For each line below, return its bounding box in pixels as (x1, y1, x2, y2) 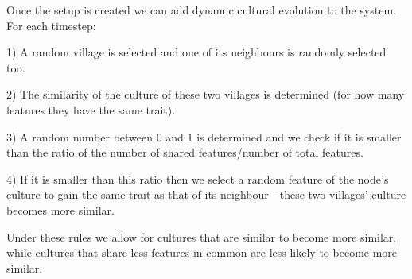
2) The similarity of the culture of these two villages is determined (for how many (6, 86, 405, 103)
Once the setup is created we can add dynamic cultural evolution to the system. (6, 2, 396, 17)
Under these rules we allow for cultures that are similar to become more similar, (6, 228, 397, 245)
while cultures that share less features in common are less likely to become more (6, 244, 398, 261)
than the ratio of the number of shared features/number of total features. (6, 144, 363, 161)
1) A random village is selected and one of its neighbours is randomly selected (6, 44, 387, 60)
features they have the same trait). (6, 101, 176, 118)
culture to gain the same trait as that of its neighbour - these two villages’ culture (6, 186, 406, 203)
